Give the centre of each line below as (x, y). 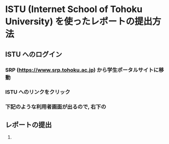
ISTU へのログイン (34, 54)
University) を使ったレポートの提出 (79, 22)
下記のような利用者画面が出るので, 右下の (56, 107)
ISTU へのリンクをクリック (38, 92)
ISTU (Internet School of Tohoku (74, 9)
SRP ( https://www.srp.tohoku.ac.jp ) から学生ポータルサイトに (82, 70)
